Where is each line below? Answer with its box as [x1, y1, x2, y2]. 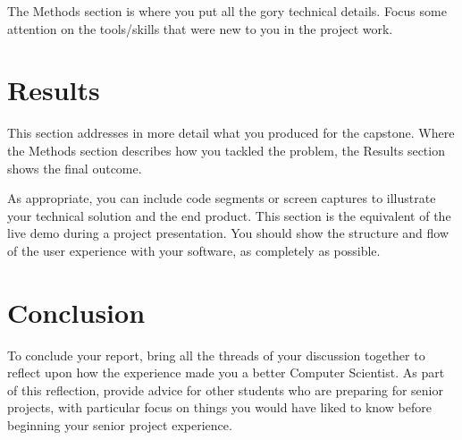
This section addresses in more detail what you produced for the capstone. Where [7, 123, 455, 142]
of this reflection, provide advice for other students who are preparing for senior [7, 380, 443, 399]
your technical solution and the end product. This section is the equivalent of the [7, 206, 451, 224]
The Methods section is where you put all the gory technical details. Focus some [7, 2, 447, 20]
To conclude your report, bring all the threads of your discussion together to [7, 345, 425, 364]
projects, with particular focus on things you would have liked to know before [7, 398, 432, 417]
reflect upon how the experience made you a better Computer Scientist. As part [7, 363, 445, 382]
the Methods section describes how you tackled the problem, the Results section [7, 140, 445, 159]
